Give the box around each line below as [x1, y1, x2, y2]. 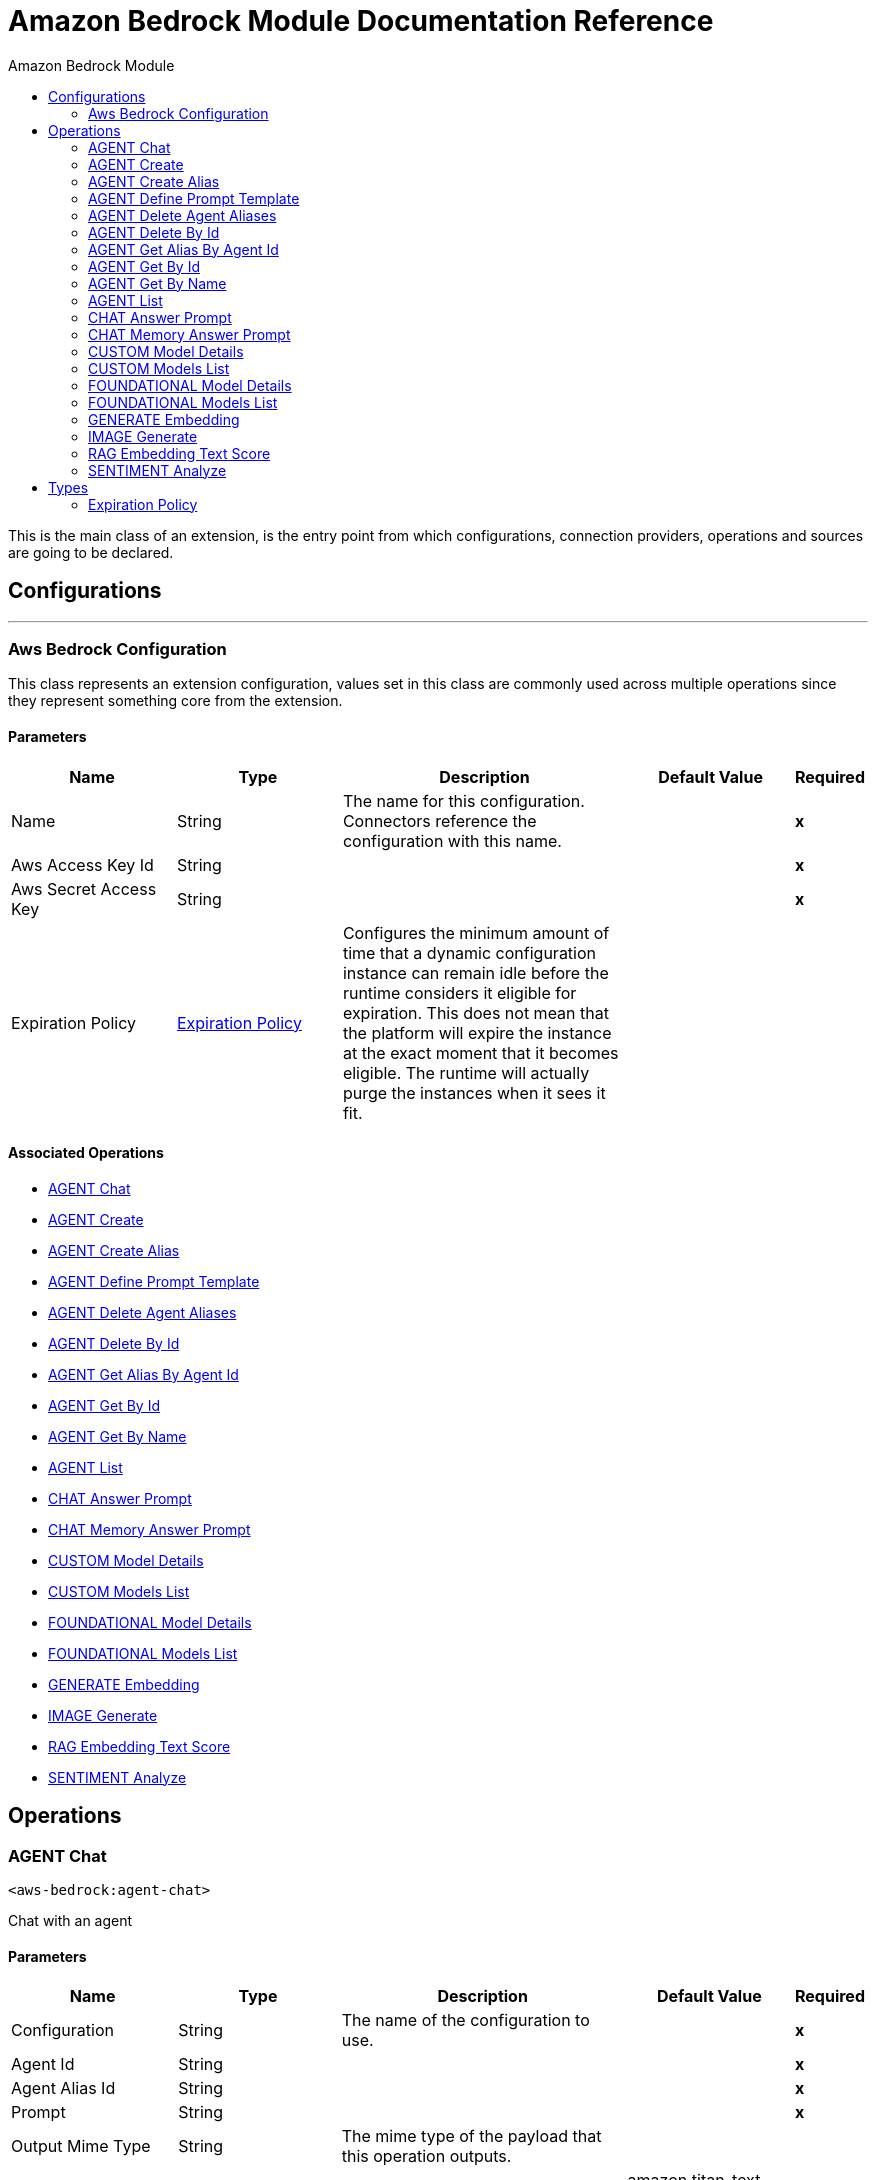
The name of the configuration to [341, 2010, 590, 2031]
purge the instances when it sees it [342, 1082, 606, 1103]
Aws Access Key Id [11, 854, 154, 875]
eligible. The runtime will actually [342, 1062, 590, 1083]
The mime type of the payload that [341, 2126, 602, 2147]
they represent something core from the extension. [8, 692, 343, 710]
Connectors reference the [342, 810, 537, 831]
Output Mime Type [11, 2136, 151, 2157]
